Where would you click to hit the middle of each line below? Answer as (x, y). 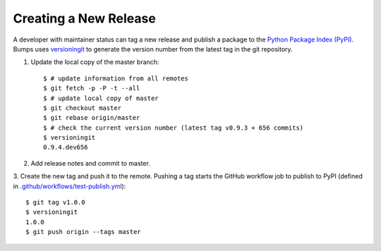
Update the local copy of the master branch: (95, 62)
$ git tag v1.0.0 (55, 202)
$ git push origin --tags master (83, 232)
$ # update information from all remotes (116, 78)
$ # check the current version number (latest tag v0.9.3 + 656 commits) (174, 128)
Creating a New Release (85, 18)
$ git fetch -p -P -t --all (92, 88)
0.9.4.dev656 (66, 147)
